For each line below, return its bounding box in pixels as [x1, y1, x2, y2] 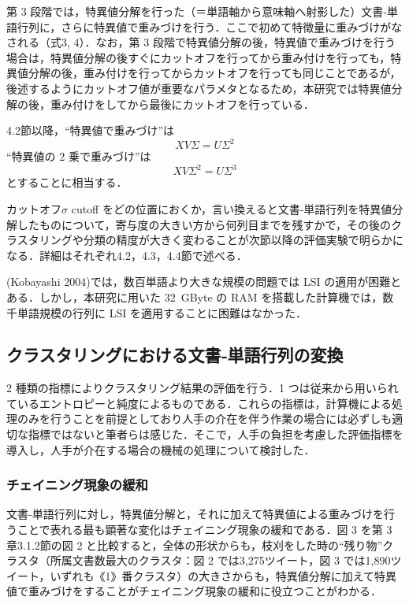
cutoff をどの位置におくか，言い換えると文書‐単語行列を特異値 [71, 200, 392, 217]
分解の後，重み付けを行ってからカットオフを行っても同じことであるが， [28, 65, 401, 81]
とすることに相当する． [6, 174, 128, 191]
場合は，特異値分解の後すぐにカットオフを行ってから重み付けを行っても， [6, 49, 391, 65]
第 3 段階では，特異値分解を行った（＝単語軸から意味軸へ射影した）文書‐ [6, 3, 387, 19]
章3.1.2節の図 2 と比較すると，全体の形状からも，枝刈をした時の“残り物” [6, 536, 383, 553]
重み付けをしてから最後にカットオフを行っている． [50, 95, 314, 112]
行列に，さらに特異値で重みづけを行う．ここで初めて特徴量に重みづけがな [17, 18, 403, 35]
